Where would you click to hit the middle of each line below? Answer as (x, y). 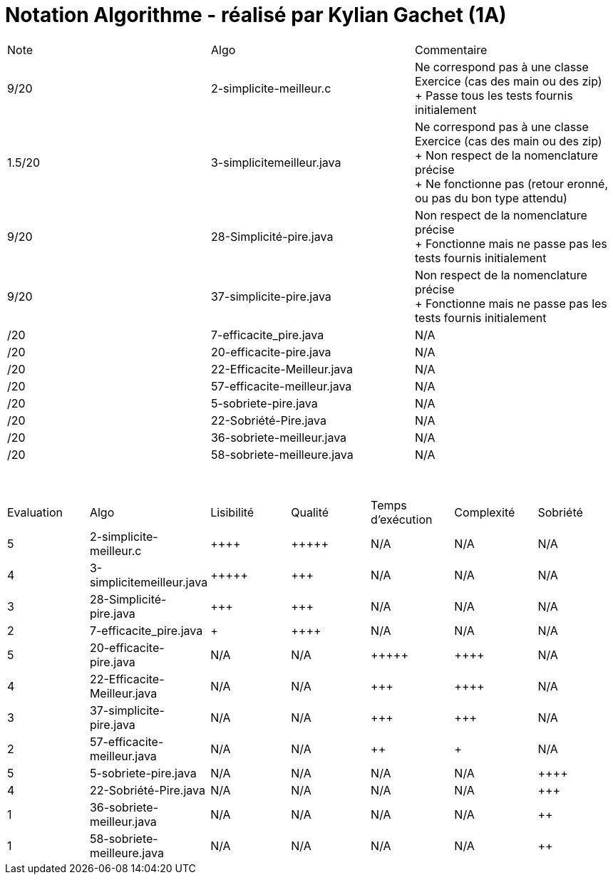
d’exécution (402, 519)
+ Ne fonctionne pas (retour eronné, (511, 183)
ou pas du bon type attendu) (491, 198)
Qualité (310, 512)
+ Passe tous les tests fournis (494, 95)
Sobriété (560, 512)
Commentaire (451, 50)
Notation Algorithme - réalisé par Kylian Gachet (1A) (256, 15)
